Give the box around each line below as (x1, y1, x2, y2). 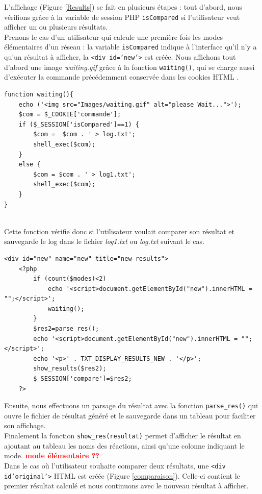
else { (18, 161, 41, 168)
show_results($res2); (33, 365, 107, 373)
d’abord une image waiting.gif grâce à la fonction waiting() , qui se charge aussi (4, 61, 255, 72)
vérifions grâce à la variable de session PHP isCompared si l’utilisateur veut (4, 11, 240, 22)
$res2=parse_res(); (33, 325, 99, 333)
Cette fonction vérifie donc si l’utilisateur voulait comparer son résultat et (4, 226, 235, 236)
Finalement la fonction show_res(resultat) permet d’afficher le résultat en (4, 430, 241, 441)
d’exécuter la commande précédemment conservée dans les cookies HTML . (4, 71, 239, 82)
